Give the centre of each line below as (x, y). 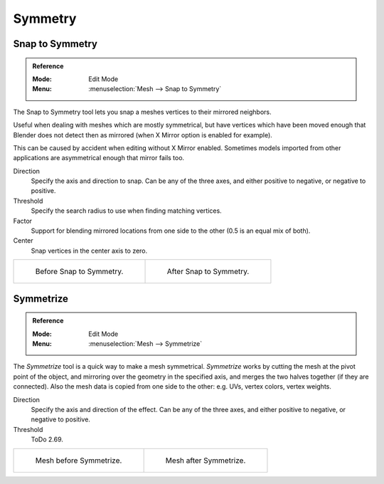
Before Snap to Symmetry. (79, 272)
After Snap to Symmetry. (208, 272)
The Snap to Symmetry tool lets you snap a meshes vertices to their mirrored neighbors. (142, 112)
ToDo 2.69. (47, 440)
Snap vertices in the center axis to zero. (89, 251)
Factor (22, 221)
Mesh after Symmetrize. (206, 461)
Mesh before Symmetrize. (79, 461)
